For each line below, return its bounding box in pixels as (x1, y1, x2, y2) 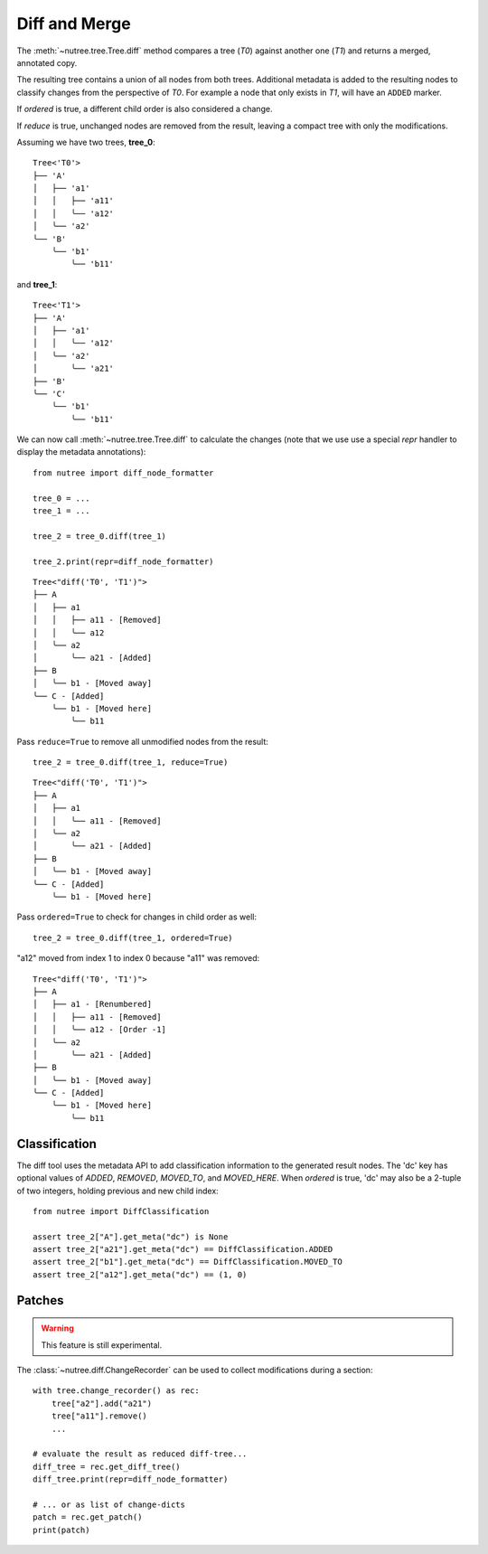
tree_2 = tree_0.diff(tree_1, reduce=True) (33, 758, 229, 768)
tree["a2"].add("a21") (51, 1398, 153, 1408)
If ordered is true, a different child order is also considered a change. (16, 104, 273, 115)
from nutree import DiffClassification (33, 1206, 210, 1216)
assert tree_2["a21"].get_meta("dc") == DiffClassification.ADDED (33, 1244, 333, 1255)
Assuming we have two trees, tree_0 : (16, 137, 155, 147)
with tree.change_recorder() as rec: (33, 1386, 201, 1396)
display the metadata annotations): (16, 447, 146, 457)
